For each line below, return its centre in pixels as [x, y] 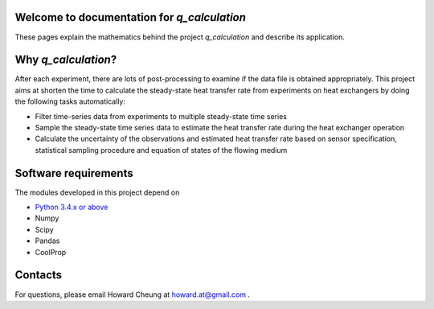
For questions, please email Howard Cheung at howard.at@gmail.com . [133, 295]
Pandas [47, 241]
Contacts [39, 275]
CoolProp [51, 252]
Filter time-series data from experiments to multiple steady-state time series [161, 116]
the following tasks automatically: [70, 101]
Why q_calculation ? [66, 60]
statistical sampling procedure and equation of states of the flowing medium [161, 150]
